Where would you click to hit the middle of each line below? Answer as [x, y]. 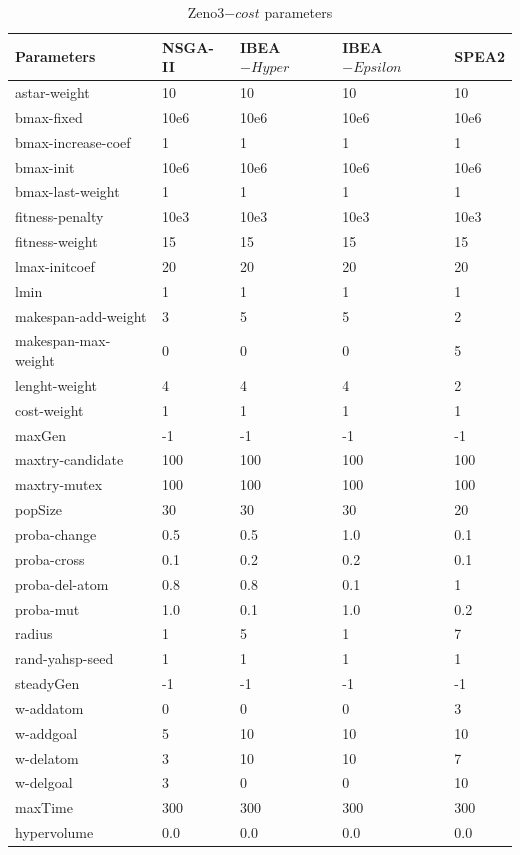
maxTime [44, 807]
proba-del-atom [62, 583]
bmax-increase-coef [73, 141]
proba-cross [50, 558]
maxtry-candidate [69, 459]
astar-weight [52, 92]
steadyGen [47, 683]
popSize [39, 509]
